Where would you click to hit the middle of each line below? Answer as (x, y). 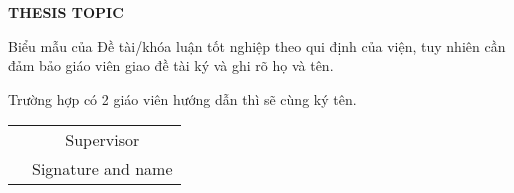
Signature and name (102, 169)
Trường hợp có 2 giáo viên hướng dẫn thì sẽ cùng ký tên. (182, 98)
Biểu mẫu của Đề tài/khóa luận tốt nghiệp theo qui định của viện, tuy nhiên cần (257, 45)
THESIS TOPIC (66, 12)
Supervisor (102, 140)
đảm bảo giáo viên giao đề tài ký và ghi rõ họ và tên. (171, 65)
